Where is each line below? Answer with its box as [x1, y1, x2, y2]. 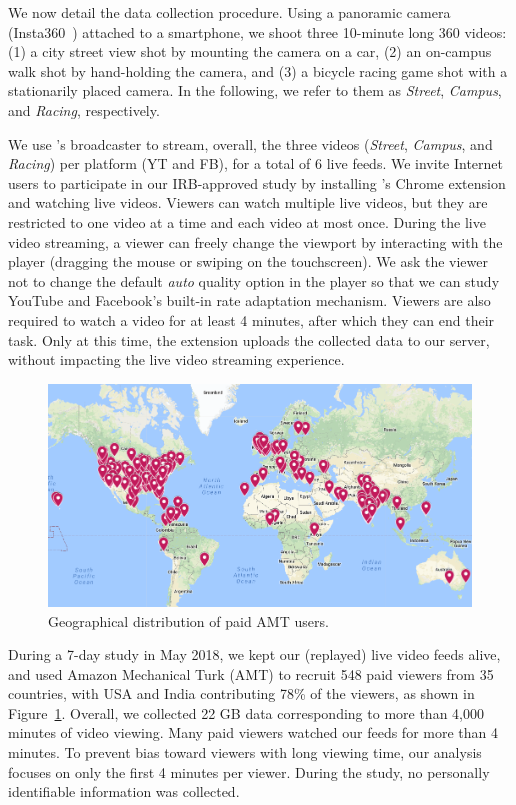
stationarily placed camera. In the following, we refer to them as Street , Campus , [8, 80, 502, 101]
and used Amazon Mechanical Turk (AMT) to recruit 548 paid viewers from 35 [8, 663, 494, 684]
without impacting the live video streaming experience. [8, 349, 345, 370]
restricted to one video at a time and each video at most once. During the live [8, 211, 486, 232]
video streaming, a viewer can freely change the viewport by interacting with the [8, 231, 503, 252]
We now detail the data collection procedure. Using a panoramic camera [8, 2, 451, 22]
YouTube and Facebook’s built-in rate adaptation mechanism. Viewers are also [8, 290, 491, 311]
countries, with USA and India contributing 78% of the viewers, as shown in [8, 683, 475, 704]
